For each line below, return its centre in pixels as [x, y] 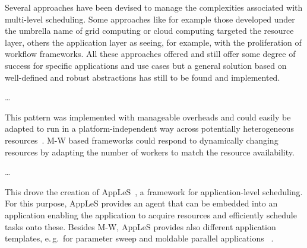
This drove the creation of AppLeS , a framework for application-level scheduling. [154, 191]
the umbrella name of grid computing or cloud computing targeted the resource [149, 31]
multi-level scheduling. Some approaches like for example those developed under [150, 19]
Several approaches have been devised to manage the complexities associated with [154, 7]
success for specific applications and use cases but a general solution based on [146, 65]
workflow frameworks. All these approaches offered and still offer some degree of [150, 54]
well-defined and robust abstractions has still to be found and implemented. [143, 77]
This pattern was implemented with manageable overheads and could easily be [148, 117]
